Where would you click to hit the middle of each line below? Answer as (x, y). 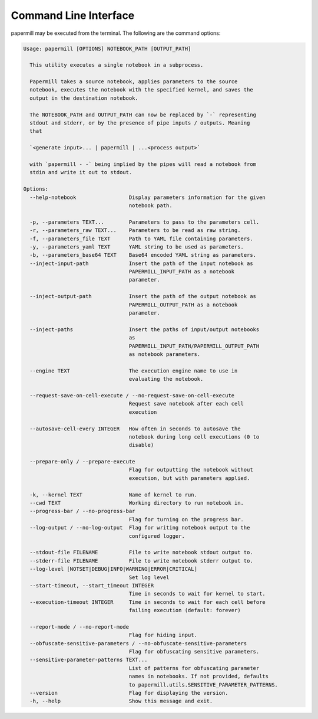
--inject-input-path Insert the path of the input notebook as (141, 263)
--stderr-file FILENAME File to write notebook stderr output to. (141, 561)
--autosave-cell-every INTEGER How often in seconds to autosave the (135, 429)
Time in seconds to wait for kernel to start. (197, 594)
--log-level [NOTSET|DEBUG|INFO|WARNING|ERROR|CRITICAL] (113, 569)
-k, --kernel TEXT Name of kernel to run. (113, 495)
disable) (141, 445)
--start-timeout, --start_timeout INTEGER (92, 585)
